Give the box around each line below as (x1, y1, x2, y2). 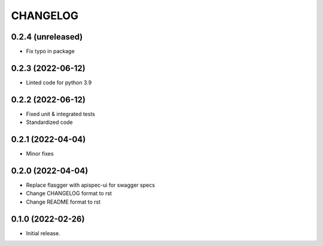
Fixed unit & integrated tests (26, 110, 95, 117)
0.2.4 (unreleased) (11, 32, 83, 42)
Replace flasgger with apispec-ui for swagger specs (26, 181, 156, 189)
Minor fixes (26, 150, 54, 157)
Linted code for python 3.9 (26, 78, 92, 86)
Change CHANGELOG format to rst (26, 190, 112, 197)
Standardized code (26, 119, 73, 126)
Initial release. (26, 229, 60, 236)
